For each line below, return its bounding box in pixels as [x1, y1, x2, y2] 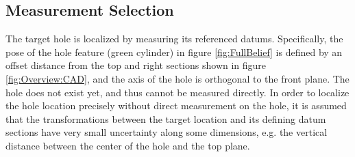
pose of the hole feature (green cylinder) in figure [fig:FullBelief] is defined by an [5, 44, 343, 59]
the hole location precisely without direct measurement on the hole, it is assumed [5, 98, 347, 113]
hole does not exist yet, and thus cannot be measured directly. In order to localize [5, 85, 350, 99]
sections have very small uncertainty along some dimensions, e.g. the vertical [5, 125, 328, 139]
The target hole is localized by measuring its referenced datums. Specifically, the [5, 31, 343, 46]
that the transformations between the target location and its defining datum [5, 111, 326, 126]
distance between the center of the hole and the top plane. [5, 138, 250, 152]
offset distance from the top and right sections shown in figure [5, 58, 267, 72]
